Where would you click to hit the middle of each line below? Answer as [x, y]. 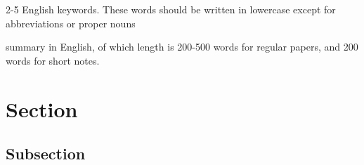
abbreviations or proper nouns [71, 23]
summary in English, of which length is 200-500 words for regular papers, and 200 [182, 47]
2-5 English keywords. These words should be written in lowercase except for [171, 9]
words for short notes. [53, 60]
